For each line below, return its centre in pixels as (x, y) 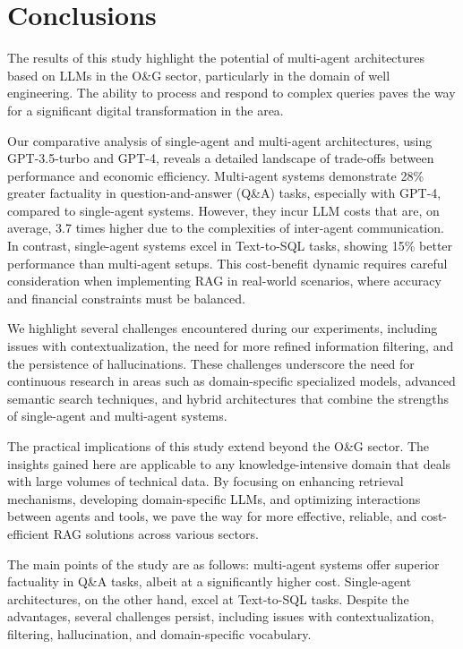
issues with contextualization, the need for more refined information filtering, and (231, 346)
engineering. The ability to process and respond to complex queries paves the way (231, 93)
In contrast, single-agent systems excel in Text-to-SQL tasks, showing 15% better (230, 246)
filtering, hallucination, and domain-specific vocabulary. (159, 633)
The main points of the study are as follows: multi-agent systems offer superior (223, 564)
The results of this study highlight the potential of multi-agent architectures (216, 58)
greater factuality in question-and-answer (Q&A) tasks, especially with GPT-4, (224, 193)
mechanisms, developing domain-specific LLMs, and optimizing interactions (214, 498)
